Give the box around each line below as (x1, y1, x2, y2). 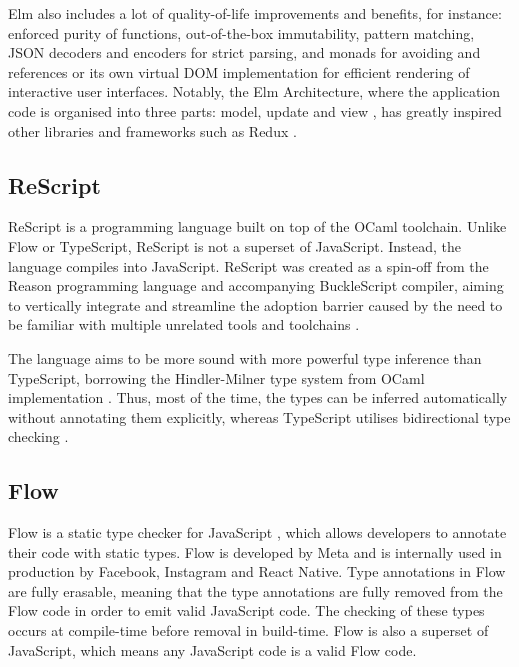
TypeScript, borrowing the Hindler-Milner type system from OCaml (8, 367, 425, 388)
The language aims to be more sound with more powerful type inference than (8, 347, 482, 368)
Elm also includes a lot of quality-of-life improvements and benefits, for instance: (8, 3, 502, 23)
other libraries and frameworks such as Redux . (8, 120, 297, 141)
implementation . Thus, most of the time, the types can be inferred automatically (8, 387, 508, 408)
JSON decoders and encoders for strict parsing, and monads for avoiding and (8, 42, 481, 63)
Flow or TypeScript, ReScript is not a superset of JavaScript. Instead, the (8, 235, 461, 256)
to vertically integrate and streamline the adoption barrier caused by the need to (8, 294, 503, 315)
